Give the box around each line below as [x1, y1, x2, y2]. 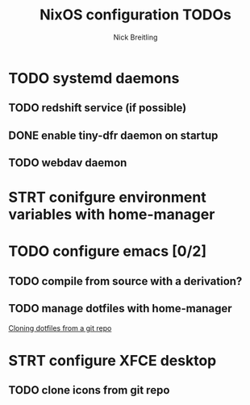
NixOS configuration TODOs [39, 6, 232, 24]
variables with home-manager [8, 206, 215, 223]
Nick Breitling [113, 32, 158, 42]
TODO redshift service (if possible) [8, 101, 187, 115]
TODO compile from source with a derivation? [8, 274, 243, 288]
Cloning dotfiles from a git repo [8, 323, 112, 332]
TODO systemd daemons [8, 69, 180, 87]
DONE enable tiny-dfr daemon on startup [8, 128, 219, 142]
